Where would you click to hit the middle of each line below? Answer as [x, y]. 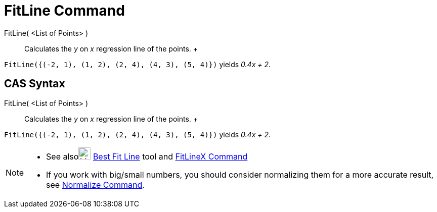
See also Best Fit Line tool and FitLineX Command [147, 156]
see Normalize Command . [95, 184]
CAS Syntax [35, 84]
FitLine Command [64, 11]
